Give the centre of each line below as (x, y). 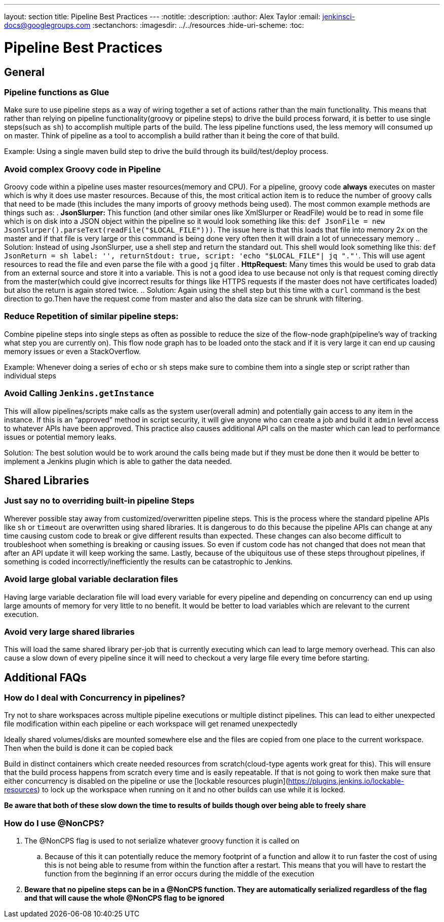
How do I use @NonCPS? (54, 823)
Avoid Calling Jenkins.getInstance (79, 393)
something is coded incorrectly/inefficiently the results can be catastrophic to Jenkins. (149, 561)
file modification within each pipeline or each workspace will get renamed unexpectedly (151, 724)
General (25, 72)
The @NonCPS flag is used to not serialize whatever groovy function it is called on (162, 841)
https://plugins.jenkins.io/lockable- (346, 781)
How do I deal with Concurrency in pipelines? (95, 698)
